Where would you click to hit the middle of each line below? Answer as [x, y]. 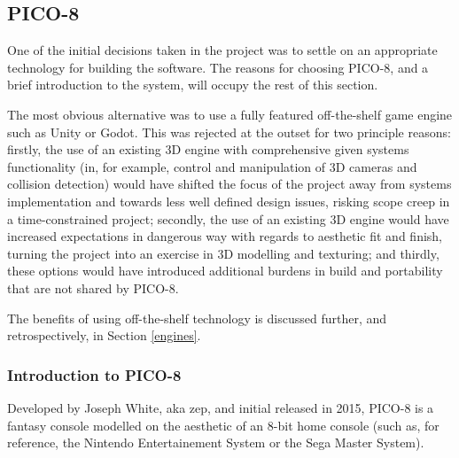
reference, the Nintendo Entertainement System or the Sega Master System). [216, 442]
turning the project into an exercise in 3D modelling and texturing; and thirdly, [223, 253]
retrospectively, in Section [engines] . [104, 335]
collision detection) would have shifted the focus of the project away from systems [229, 184]
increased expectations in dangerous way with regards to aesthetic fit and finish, [225, 236]
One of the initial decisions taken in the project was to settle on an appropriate [222, 50]
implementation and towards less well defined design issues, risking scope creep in [229, 201]
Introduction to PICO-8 [94, 374]
